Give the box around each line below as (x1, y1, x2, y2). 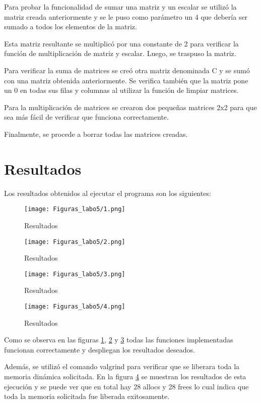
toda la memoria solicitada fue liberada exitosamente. (4, 391, 170, 401)
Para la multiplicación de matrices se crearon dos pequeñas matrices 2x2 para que (4, 102, 257, 112)
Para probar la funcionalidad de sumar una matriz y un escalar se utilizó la (4, 2, 237, 12)
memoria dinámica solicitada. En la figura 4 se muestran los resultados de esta (4, 371, 246, 382)
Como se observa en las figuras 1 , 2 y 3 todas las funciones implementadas (4, 334, 233, 345)
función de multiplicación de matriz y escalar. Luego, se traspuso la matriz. (4, 48, 236, 59)
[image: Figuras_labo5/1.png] (24, 206, 125, 213)
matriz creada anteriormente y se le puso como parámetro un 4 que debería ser (4, 11, 248, 22)
